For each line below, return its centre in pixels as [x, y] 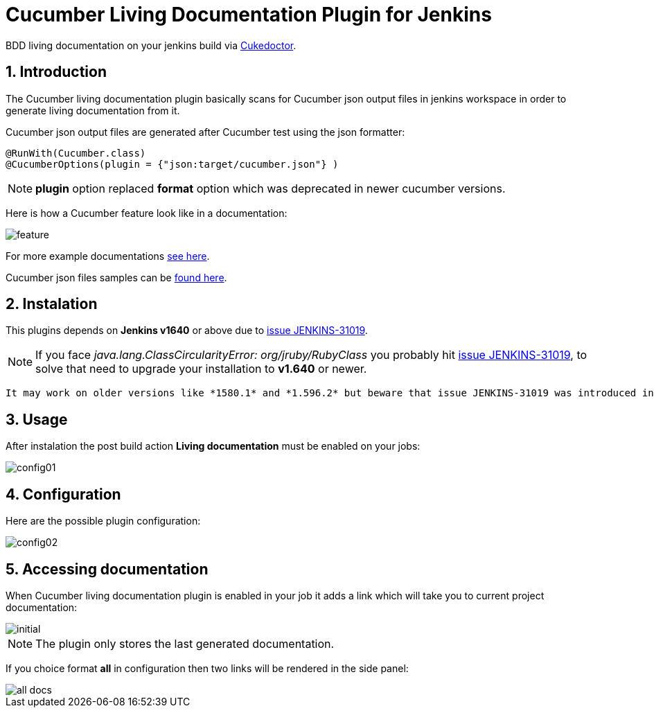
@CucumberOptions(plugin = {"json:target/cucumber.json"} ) [172, 164]
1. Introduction [56, 72]
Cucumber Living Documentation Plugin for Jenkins [249, 15]
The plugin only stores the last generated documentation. [185, 643]
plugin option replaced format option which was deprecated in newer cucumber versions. [271, 188]
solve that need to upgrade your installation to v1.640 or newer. [201, 369]
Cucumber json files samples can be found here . [116, 277]
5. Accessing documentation [107, 569]
